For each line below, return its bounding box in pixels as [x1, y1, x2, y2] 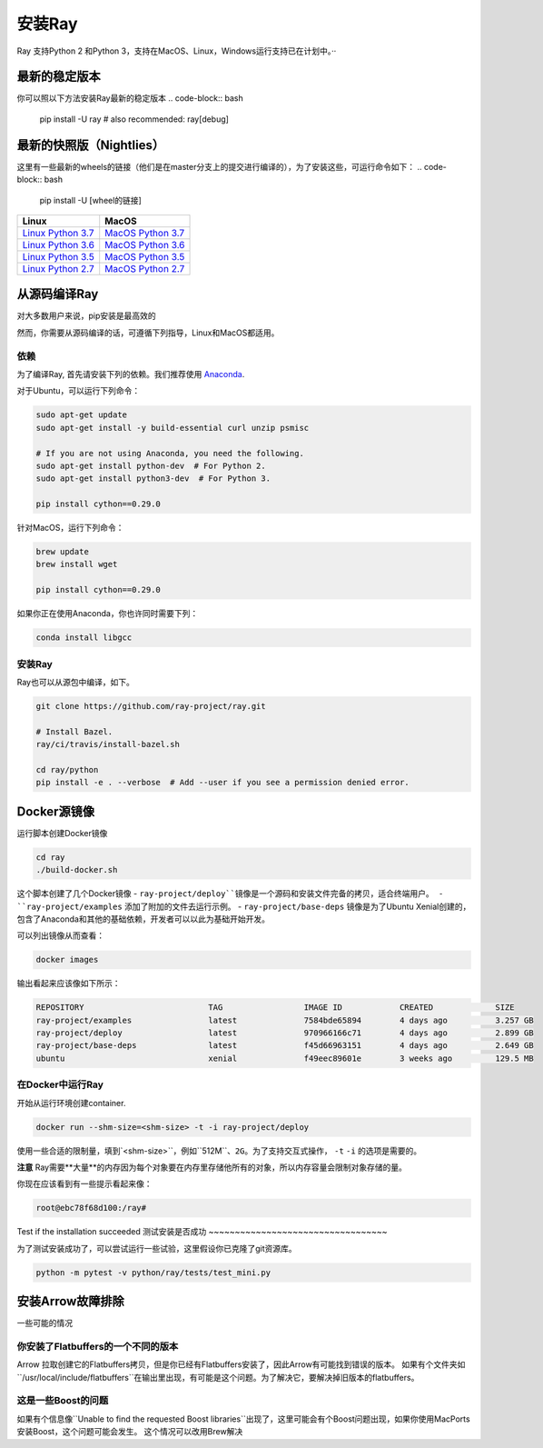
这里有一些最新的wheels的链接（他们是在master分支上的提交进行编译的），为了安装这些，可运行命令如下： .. [16, 161, 422, 172]
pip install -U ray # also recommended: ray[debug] [39, 114, 229, 125]
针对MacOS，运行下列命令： [16, 523, 124, 534]
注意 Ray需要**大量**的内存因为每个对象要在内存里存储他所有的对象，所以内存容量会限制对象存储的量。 [16, 1162, 408, 1173]
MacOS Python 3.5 [104, 250, 185, 263]
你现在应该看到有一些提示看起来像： [16, 1178, 153, 1190]
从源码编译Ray [16, 286, 99, 302]
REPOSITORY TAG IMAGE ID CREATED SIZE [35, 1003, 515, 1013]
